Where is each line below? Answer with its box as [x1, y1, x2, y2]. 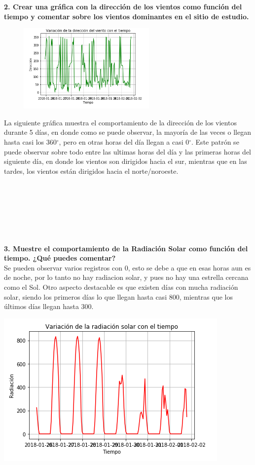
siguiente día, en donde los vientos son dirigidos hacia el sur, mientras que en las [4, 156, 247, 166]
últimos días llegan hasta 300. [4, 301, 94, 311]
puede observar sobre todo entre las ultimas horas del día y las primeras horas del [4, 146, 252, 156]
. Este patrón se [191, 137, 239, 147]
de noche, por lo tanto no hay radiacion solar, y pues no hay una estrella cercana [4, 272, 249, 282]
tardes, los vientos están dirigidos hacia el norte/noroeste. [4, 165, 179, 176]
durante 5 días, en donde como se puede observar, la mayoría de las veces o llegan [4, 127, 251, 137]
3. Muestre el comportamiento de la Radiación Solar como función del [4, 243, 248, 253]
